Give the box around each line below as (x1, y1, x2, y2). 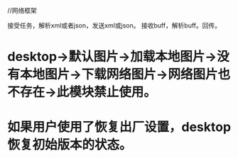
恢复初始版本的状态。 (7, 137, 133, 153)
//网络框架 (7, 6, 38, 14)
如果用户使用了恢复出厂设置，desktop (7, 119, 232, 135)
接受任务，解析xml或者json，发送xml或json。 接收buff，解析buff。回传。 (7, 21, 222, 30)
